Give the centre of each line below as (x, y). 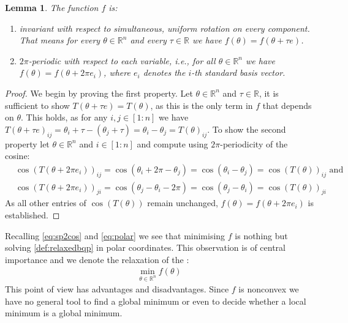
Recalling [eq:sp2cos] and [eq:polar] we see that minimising (115, 235)
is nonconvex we (269, 289)
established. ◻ (32, 214)
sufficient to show (37, 105)
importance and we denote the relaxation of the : (97, 259)
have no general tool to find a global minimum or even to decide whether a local (156, 301)
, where (117, 72)
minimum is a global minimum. (64, 313)
